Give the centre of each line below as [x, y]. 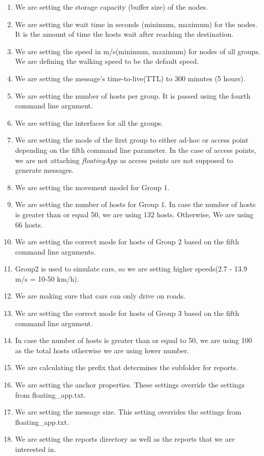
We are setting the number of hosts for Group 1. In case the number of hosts [135, 204]
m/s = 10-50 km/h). [47, 278]
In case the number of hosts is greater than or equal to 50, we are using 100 [134, 340]
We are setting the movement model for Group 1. [92, 187]
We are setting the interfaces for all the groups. [89, 122]
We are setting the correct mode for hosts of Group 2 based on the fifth [127, 242]
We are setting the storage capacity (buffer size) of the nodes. [112, 7]
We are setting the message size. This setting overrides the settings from [128, 412]
